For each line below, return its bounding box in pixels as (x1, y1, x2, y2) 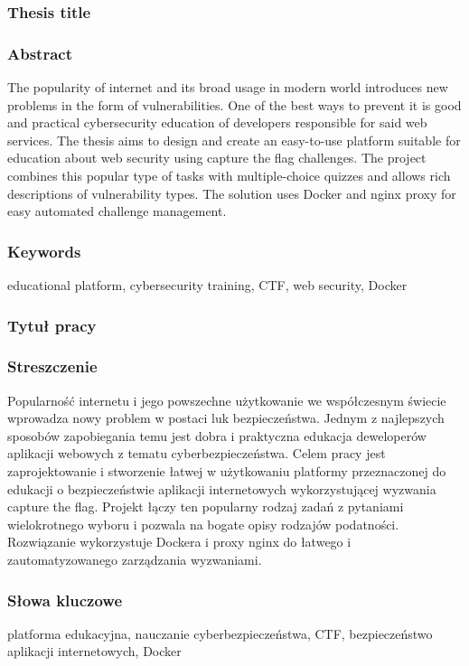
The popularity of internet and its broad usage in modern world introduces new (7, 78, 448, 97)
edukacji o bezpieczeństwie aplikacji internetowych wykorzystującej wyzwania (7, 479, 436, 498)
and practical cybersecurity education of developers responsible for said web (7, 113, 427, 132)
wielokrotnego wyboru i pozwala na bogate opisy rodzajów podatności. (7, 514, 399, 533)
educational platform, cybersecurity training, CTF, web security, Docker (7, 276, 408, 295)
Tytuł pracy (7, 314, 97, 336)
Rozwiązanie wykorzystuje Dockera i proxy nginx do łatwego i (7, 532, 352, 551)
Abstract (7, 42, 72, 64)
